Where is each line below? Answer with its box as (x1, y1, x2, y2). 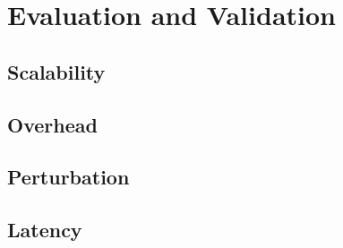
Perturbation (7, 163, 130, 191)
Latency (7, 216, 82, 244)
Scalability (7, 57, 106, 85)
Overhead (7, 110, 98, 138)
